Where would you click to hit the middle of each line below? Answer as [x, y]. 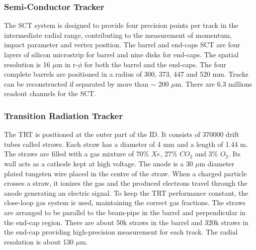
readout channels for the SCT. [50, 93]
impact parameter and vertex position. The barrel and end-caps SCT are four [122, 45]
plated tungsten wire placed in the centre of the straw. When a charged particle [126, 173]
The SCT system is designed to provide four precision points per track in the [121, 25]
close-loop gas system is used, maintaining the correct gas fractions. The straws [125, 202]
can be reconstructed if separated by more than [76, 83]
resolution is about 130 [39, 241]
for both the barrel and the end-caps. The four [155, 64]
